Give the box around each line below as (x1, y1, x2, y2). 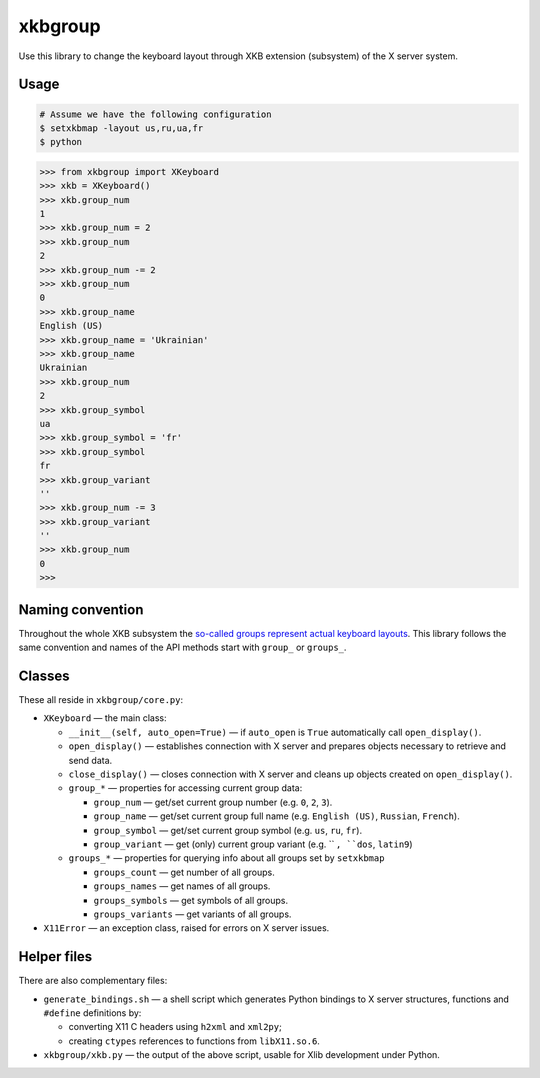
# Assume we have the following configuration (39, 108, 272, 120)
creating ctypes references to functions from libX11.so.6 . (68, 1035, 320, 1047)
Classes (18, 667, 70, 684)
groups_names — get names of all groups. (93, 880, 271, 892)
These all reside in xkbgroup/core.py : (18, 694, 184, 706)
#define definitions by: (43, 1006, 142, 1019)
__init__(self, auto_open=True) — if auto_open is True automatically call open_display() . (68, 726, 482, 738)
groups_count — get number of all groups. (93, 866, 275, 878)
